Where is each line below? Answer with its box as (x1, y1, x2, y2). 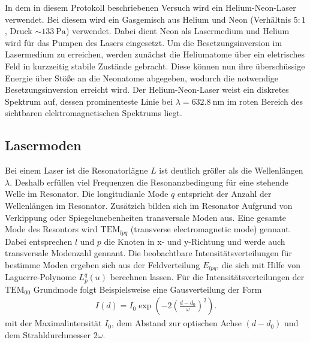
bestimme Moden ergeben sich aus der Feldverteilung (5, 258, 200, 271)
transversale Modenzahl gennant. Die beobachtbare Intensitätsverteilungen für (5, 247, 293, 259)
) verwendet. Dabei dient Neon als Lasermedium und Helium (65, 25, 290, 37)
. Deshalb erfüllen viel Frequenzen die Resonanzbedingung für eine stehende (10, 175, 288, 188)
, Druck (5, 25, 32, 37)
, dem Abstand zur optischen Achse (112, 317, 242, 329)
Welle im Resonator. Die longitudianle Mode (5, 187, 168, 200)
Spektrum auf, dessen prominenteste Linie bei (5, 95, 173, 107)
